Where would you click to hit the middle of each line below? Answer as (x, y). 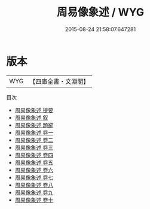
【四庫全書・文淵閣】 (59, 81)
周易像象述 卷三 (34, 147)
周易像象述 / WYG (100, 12)
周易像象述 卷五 (34, 162)
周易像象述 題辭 (34, 125)
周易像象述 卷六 (34, 170)
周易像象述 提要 (34, 110)
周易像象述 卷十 (34, 200)
